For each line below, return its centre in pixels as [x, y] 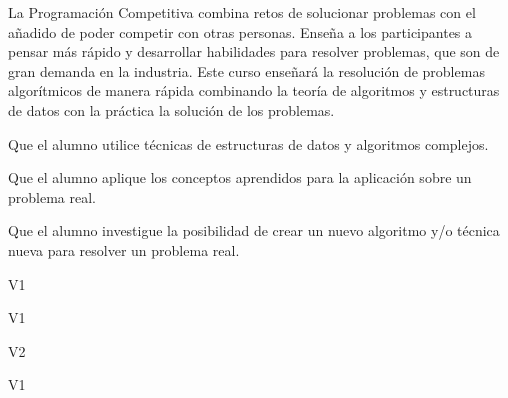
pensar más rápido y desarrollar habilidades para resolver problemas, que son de [254, 51]
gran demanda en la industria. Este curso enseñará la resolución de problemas [246, 70]
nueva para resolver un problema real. [124, 249]
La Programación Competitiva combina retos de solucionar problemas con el [242, 12]
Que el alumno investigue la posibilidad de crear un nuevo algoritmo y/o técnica [254, 230]
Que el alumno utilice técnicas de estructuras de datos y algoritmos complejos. [248, 143]
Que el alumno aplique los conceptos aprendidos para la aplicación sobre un [240, 177]
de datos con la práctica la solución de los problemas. [171, 109]
